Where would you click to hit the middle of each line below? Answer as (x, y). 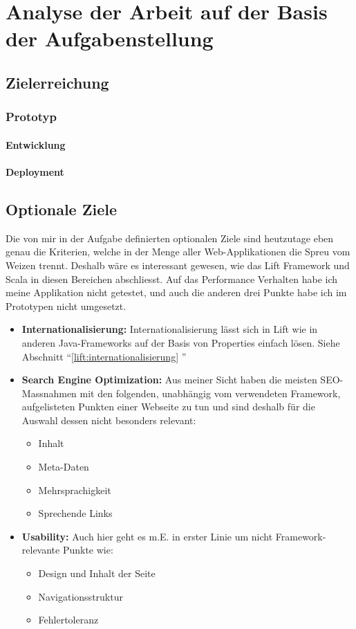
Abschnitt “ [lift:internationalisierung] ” (104, 356)
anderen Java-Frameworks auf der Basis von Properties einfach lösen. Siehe (181, 342)
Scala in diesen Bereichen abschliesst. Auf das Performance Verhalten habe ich (172, 279)
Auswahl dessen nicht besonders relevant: (109, 420)
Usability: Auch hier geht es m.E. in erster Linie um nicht (147, 536)
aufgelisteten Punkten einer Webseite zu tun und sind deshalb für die (168, 407)
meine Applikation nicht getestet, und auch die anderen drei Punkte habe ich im (176, 292)
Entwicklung (36, 144)
